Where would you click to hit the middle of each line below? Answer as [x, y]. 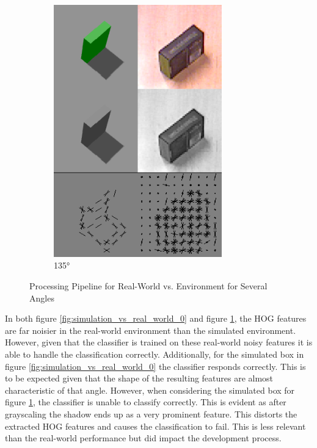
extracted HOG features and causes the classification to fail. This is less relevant [155, 426]
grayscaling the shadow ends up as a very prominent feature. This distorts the [151, 414]
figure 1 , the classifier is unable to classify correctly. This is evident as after [146, 402]
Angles [42, 298]
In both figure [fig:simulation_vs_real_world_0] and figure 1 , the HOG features [156, 318]
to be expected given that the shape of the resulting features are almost [139, 378]
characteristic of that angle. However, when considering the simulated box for [150, 390]
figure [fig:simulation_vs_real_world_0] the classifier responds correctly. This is [155, 366]
